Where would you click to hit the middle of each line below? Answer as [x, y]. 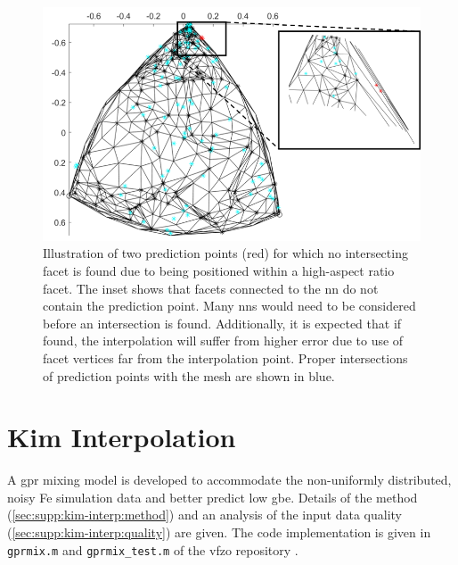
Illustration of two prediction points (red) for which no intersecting [225, 253]
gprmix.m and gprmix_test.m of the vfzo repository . [153, 549]
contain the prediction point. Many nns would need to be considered [229, 306]
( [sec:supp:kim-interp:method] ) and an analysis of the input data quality [204, 515]
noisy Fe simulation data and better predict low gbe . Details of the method [213, 497]
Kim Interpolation [122, 437]
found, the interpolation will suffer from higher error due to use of [223, 341]
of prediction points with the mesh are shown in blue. [189, 375]
